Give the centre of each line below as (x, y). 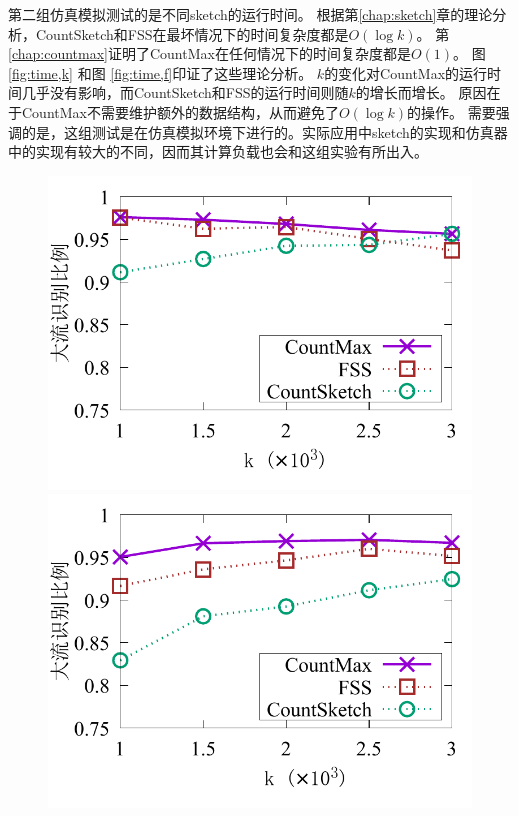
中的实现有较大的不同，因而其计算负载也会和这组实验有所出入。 (218, 151)
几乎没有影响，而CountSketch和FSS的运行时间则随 (185, 92)
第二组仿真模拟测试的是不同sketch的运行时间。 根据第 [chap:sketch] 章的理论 (250, 14)
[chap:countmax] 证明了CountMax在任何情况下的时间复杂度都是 (209, 53)
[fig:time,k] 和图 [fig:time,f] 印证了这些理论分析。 (160, 72)
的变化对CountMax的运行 (406, 72)
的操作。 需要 (451, 111)
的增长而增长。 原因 (421, 92)
